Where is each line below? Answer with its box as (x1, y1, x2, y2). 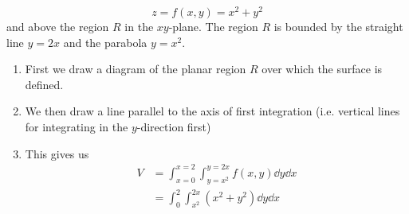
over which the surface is (262, 60, 383, 77)
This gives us (25, 145, 89, 161)
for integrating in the (25, 119, 128, 135)
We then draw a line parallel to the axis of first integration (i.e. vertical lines (25, 103, 400, 119)
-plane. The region (168, 18, 258, 35)
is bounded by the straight (273, 18, 403, 35)
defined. (25, 76, 64, 92)
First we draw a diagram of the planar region (25, 60, 246, 77)
